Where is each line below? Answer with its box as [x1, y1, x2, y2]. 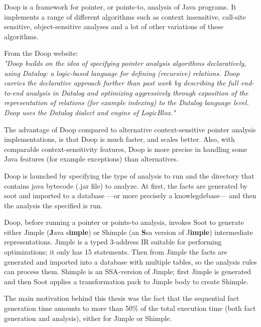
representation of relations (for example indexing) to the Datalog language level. [4, 97, 249, 108]
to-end [4, 87, 24, 98]
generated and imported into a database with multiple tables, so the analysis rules [4, 256, 257, 267]
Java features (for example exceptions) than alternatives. [4, 153, 179, 164]
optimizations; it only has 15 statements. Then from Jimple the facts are [4, 247, 227, 257]
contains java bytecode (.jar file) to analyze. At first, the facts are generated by [4, 180, 247, 191]
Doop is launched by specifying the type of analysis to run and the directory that [4, 170, 254, 181]
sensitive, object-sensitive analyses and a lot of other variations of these [4, 21, 223, 32]
